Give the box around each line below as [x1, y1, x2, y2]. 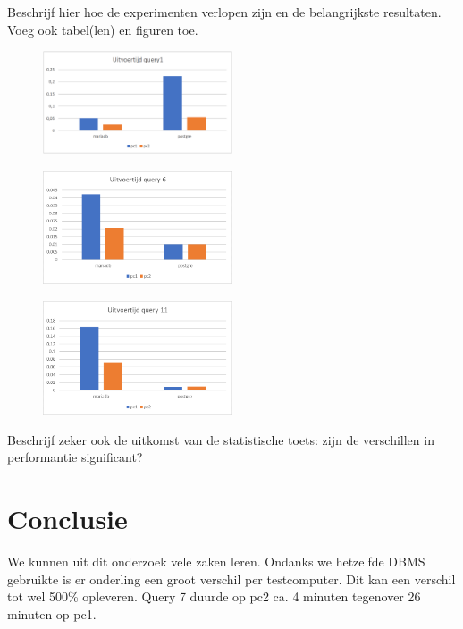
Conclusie [7, 500, 128, 537]
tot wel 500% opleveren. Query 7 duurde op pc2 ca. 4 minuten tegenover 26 [7, 587, 421, 606]
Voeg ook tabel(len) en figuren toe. [7, 20, 198, 38]
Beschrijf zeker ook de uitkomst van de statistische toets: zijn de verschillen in [7, 430, 434, 449]
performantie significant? [7, 448, 143, 466]
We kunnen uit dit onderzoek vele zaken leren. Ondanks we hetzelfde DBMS [7, 551, 425, 570]
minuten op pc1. [7, 604, 97, 623]
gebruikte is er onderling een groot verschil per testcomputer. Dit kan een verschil [7, 569, 456, 588]
